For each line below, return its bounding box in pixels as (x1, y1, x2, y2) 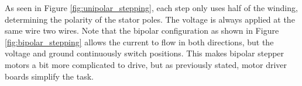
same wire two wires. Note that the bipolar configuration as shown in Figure (5, 24, 279, 37)
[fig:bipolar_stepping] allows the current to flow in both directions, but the (5, 35, 274, 48)
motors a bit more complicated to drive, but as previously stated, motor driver (5, 58, 287, 70)
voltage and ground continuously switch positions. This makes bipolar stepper (5, 47, 284, 59)
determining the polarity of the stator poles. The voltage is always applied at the (5, 13, 295, 25)
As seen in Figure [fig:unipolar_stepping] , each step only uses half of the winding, (5, 2, 298, 13)
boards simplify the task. (5, 70, 94, 82)
